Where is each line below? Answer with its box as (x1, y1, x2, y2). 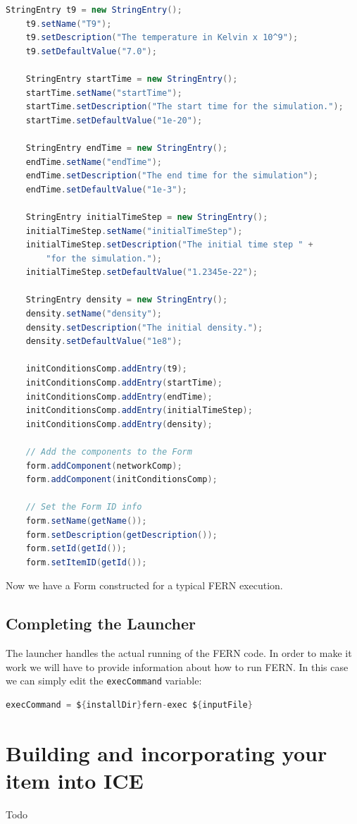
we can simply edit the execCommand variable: (6, 673, 202, 688)
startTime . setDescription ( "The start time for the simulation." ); (25, 102, 344, 112)
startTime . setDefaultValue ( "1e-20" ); (25, 115, 203, 125)
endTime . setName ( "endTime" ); (25, 156, 162, 167)
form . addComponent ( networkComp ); (25, 460, 182, 471)
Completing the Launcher (6, 613, 196, 634)
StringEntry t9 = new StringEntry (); (6, 5, 182, 15)
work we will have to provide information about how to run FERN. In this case (6, 659, 349, 674)
